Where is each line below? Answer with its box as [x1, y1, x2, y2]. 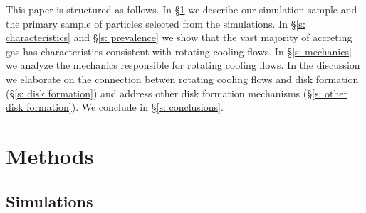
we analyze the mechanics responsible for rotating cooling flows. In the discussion [6, 58, 360, 72]
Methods [6, 141, 94, 170]
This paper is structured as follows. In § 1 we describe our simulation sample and [6, 2, 357, 16]
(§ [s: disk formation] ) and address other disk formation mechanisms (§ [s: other [6, 85, 347, 100]
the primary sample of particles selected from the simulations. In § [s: [6, 16, 305, 31]
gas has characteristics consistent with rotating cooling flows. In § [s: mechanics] [6, 43, 352, 58]
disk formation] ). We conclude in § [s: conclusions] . [6, 99, 224, 114]
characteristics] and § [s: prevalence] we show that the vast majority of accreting [6, 30, 352, 45]
